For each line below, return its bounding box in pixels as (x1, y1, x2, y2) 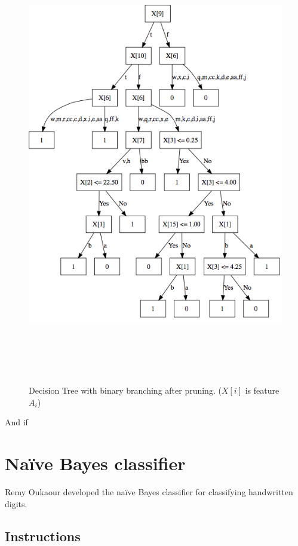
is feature (245, 384, 279, 397)
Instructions (5, 526, 81, 545)
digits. (5, 497, 27, 510)
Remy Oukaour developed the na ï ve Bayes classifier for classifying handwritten (5, 486, 293, 498)
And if (5, 416, 28, 428)
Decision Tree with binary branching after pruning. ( (29, 384, 222, 397)
